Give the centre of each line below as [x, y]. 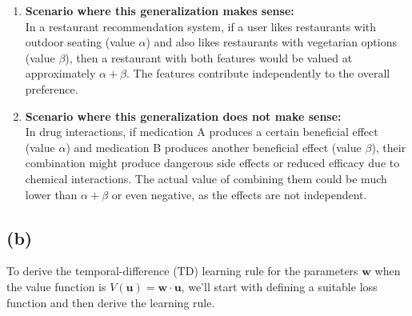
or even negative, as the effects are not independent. [239, 194]
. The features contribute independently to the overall [258, 73]
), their [389, 147]
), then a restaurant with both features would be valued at [209, 57]
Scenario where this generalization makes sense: [160, 10]
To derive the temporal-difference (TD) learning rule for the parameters [182, 271]
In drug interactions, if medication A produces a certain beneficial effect [202, 132]
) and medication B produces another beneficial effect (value [214, 147]
